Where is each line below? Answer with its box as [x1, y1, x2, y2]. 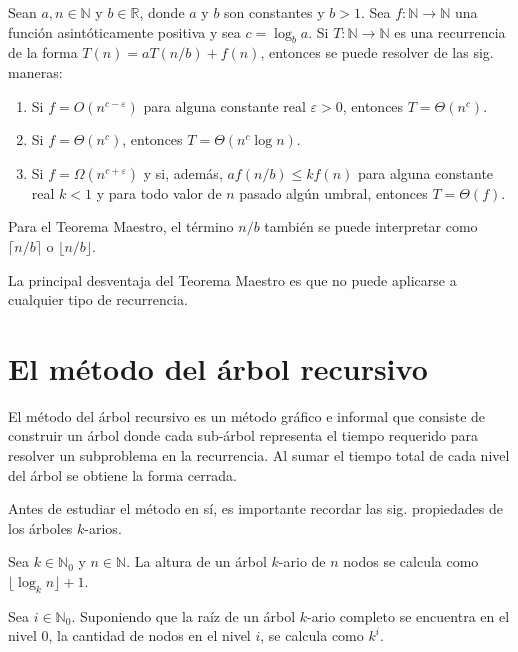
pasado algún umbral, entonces [239, 182, 428, 203]
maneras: [8, 61, 63, 82]
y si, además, [143, 162, 223, 183]
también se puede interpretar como [264, 216, 478, 237]
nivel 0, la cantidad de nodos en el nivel [8, 625, 251, 646]
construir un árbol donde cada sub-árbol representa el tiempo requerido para [8, 425, 479, 446]
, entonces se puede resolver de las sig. [260, 42, 494, 63]
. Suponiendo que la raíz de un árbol [71, 605, 296, 626]
